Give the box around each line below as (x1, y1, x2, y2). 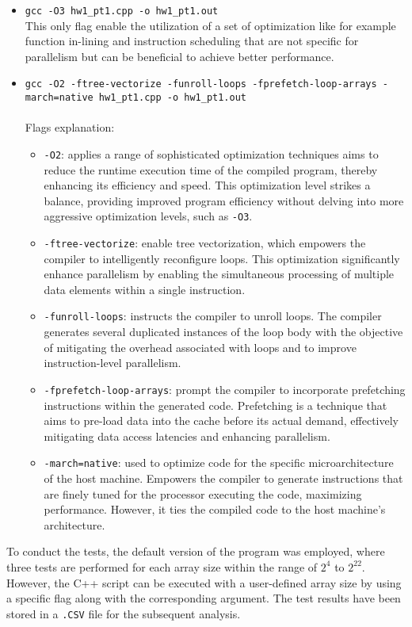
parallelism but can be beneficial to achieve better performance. (25, 48, 334, 64)
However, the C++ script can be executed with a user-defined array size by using (6, 574, 402, 591)
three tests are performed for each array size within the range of (6, 558, 318, 575)
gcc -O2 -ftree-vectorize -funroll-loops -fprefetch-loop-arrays (25, 78, 377, 90)
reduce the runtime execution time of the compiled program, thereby (44, 161, 378, 178)
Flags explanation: (25, 119, 115, 136)
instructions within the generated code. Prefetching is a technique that (44, 396, 387, 413)
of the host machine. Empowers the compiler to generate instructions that (44, 470, 403, 486)
